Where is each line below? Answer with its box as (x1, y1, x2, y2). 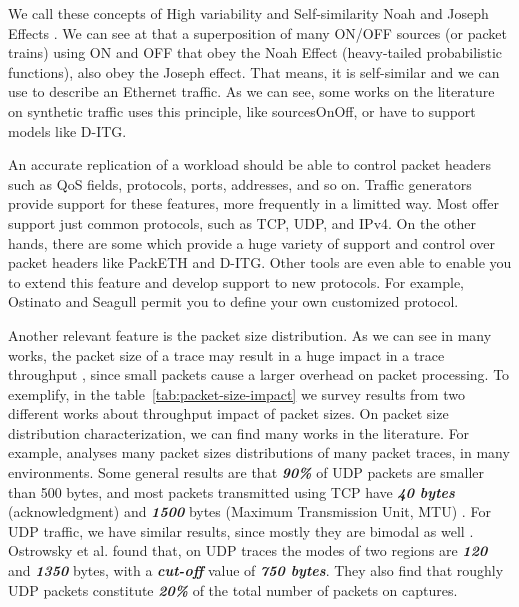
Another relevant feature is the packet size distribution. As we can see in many (8, 324, 492, 345)
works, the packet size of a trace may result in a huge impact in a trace (8, 344, 445, 365)
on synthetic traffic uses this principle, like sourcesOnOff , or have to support (8, 100, 476, 121)
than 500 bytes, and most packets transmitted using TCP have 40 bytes (8, 481, 455, 502)
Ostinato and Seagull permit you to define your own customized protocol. (8, 291, 459, 312)
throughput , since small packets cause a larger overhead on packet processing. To (8, 364, 510, 385)
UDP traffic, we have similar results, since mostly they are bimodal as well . (8, 520, 474, 541)
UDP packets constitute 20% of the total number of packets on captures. (8, 579, 458, 600)
